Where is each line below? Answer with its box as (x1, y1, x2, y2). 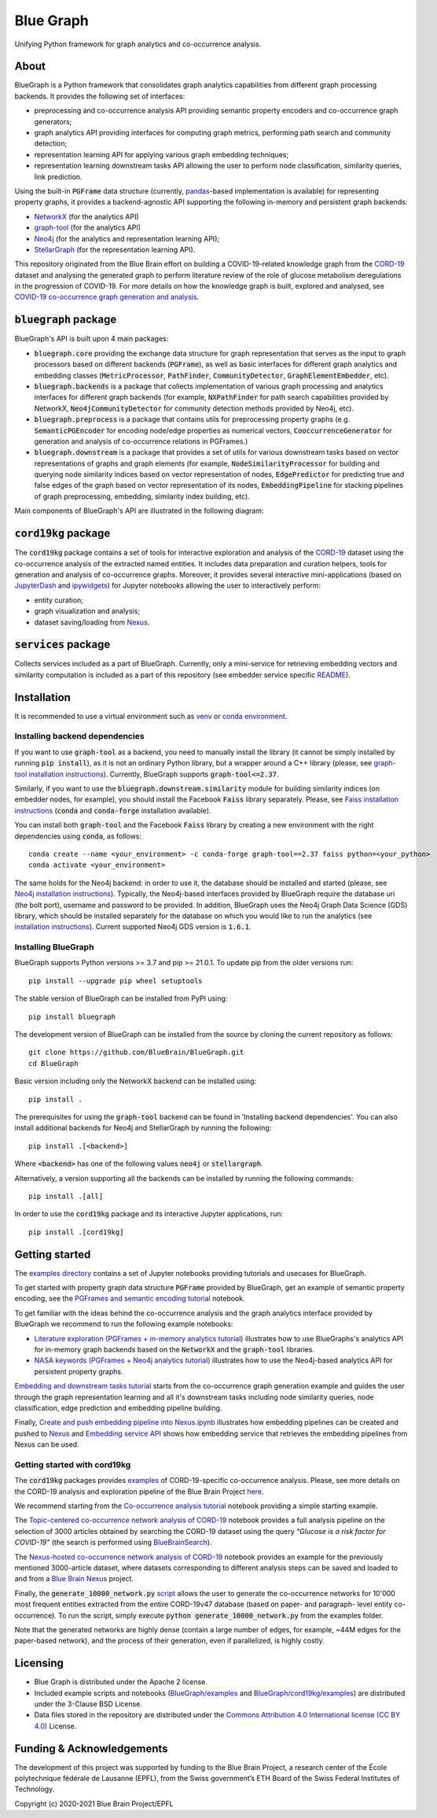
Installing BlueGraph (14, 942, 94, 953)
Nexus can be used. (14, 1440, 79, 1449)
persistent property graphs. (34, 1366, 123, 1376)
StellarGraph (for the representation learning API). (34, 245, 196, 254)
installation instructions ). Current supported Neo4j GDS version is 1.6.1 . (14, 922, 252, 931)
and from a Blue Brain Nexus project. (14, 1574, 134, 1584)
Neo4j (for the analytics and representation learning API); (34, 234, 220, 243)
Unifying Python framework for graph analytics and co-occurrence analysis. (14, 39, 262, 49)
